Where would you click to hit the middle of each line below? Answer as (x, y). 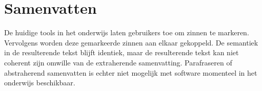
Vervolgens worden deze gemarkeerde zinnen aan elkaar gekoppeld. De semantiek (131, 42)
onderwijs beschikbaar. (40, 83)
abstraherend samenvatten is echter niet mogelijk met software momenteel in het (131, 72)
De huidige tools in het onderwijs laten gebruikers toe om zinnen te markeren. (127, 32)
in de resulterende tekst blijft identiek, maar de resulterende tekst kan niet (122, 52)
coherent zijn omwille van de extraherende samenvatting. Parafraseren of (118, 62)
